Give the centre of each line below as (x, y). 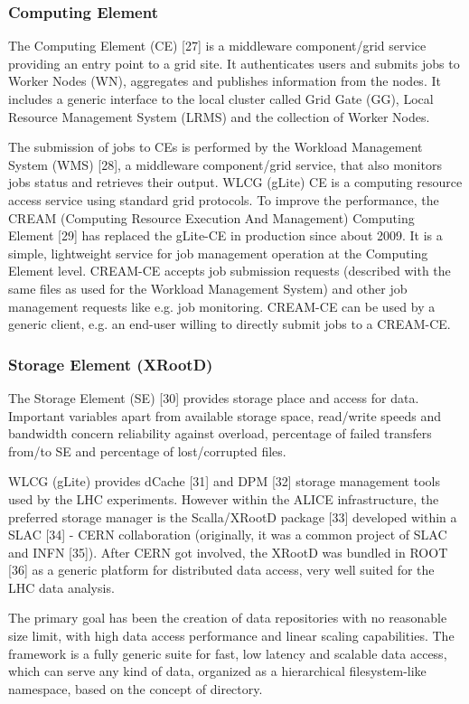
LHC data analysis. (61, 587)
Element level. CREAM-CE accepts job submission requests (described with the (230, 271)
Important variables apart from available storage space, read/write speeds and (225, 415)
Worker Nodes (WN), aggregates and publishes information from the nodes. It (225, 81)
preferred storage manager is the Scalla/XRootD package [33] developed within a (233, 516)
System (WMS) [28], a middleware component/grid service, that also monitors (225, 164)
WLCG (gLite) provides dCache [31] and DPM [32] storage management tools (224, 481)
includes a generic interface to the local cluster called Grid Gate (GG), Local (221, 99)
